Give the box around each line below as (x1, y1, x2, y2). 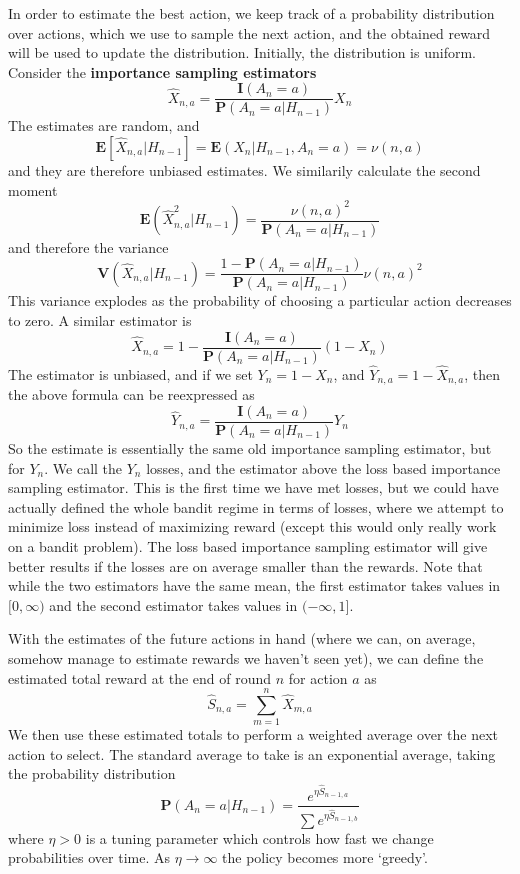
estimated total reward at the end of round (8, 667, 272, 688)
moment (8, 179, 58, 200)
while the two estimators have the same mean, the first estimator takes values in (8, 575, 501, 596)
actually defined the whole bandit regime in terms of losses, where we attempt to (8, 496, 504, 517)
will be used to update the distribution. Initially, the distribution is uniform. (8, 42, 476, 63)
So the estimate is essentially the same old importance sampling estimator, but (8, 438, 492, 459)
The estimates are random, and (8, 115, 200, 136)
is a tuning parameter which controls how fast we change (85, 827, 434, 848)
